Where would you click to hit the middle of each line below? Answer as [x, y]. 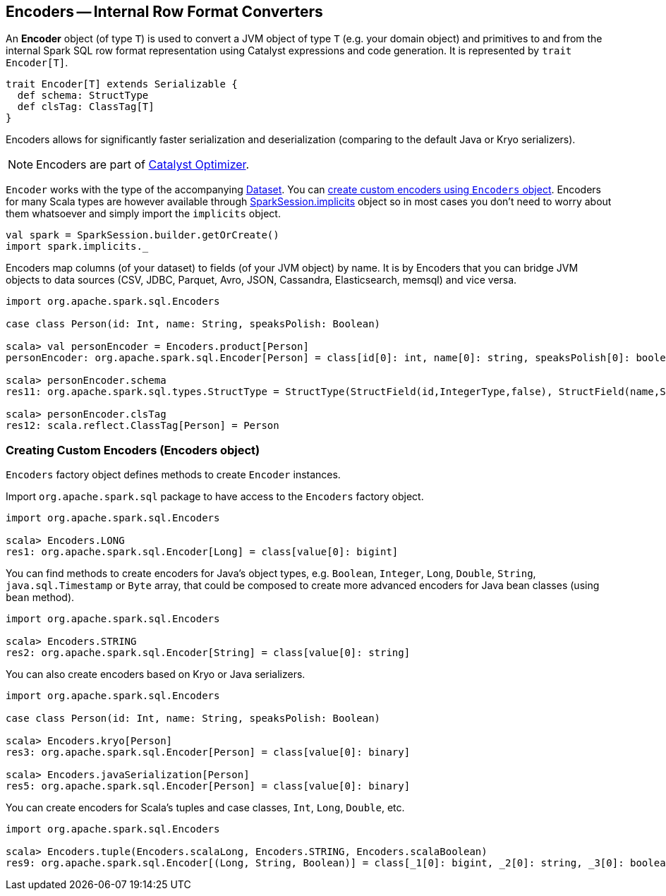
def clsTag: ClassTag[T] [86, 107]
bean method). [40, 598]
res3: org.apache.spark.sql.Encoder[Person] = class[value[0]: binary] [208, 752]
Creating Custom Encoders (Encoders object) [133, 450]
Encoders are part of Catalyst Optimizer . [143, 165]
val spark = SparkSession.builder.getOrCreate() [143, 235]
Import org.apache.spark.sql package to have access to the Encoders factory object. [215, 497]
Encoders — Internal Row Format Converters [164, 12]
